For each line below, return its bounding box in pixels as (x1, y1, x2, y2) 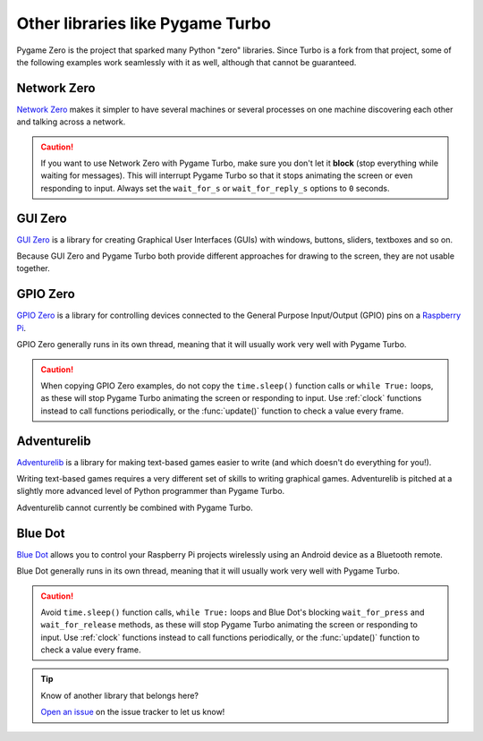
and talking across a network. (16, 116, 126, 127)
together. (16, 263, 51, 274)
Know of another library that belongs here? (40, 690, 199, 701)
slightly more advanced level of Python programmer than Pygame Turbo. (16, 486, 285, 497)
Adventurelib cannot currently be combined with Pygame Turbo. (16, 502, 254, 513)
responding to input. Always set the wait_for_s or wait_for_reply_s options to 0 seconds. (40, 183, 390, 193)
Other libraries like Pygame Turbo (16, 13, 272, 33)
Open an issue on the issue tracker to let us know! (40, 707, 225, 718)
